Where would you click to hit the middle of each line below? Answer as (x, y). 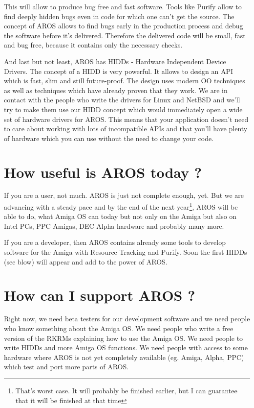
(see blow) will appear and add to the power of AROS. (86, 261)
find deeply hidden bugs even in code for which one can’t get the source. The (119, 16)
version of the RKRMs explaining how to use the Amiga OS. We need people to (124, 338)
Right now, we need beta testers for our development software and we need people (127, 319)
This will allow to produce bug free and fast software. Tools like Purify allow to (123, 6)
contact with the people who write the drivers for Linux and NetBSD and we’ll (122, 100)
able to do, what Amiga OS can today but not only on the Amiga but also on (120, 216)
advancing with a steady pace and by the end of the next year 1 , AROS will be (121, 206)
